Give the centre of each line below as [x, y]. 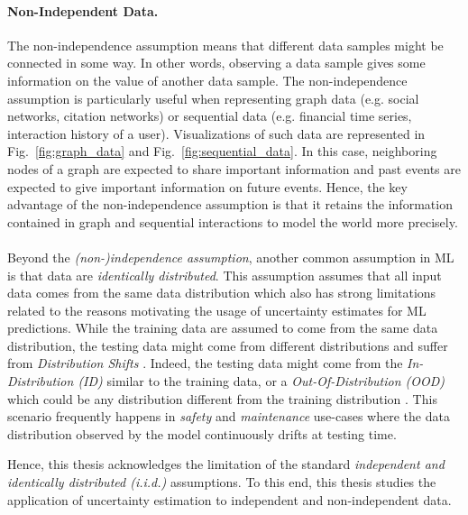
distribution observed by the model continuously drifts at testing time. [202, 433]
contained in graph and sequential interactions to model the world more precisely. [233, 221]
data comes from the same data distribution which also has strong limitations [222, 293]
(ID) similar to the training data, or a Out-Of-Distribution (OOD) [262, 381]
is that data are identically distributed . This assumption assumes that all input [225, 275]
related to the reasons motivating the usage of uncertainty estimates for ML [217, 310]
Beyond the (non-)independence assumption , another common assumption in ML [231, 257]
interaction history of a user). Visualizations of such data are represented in [216, 133]
